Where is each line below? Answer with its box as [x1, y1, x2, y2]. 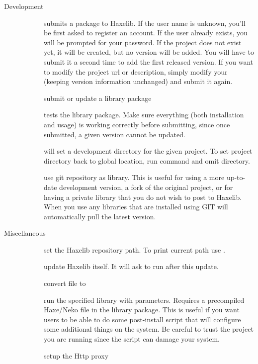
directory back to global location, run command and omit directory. [44, 155, 250, 166]
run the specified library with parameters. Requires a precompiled [44, 294, 245, 305]
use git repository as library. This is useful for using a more [44, 172, 225, 182]
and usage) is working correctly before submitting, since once [44, 119, 230, 129]
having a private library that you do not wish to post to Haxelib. [44, 191, 242, 202]
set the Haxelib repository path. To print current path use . [44, 244, 225, 255]
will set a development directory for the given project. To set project [44, 146, 253, 156]
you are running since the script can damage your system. [44, 334, 220, 344]
